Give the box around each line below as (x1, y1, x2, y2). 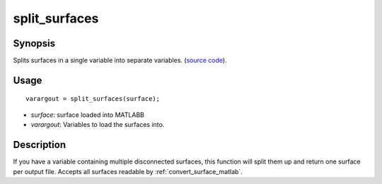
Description (13, 139, 66, 151)
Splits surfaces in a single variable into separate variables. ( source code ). (13, 56, 227, 65)
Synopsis (13, 37, 56, 49)
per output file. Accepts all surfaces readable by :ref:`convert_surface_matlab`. (13, 167, 243, 176)
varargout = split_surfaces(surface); (25, 95, 161, 103)
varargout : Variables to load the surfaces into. (30, 121, 165, 129)
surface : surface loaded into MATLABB (30, 110, 145, 119)
